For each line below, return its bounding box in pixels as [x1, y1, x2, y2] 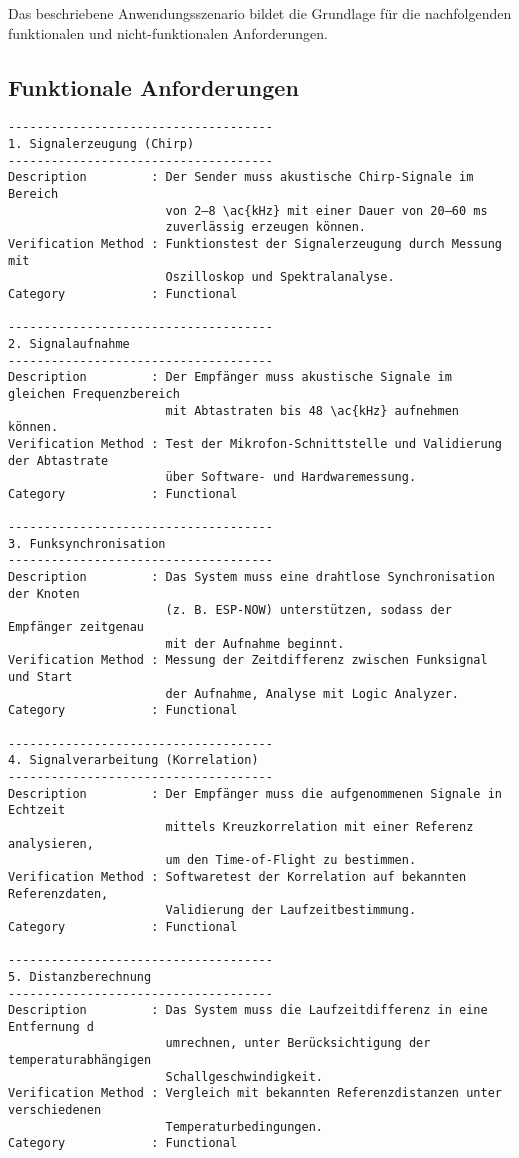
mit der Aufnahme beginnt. [165, 636, 345, 651]
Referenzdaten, [8, 886, 109, 901]
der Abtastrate [8, 453, 109, 468]
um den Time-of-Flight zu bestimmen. [165, 853, 417, 868]
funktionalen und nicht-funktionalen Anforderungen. [8, 22, 328, 43]
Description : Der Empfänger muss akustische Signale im [8, 370, 452, 385]
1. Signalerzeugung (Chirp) [8, 137, 195, 152]
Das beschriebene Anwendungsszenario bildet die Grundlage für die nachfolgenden [8, 3, 512, 23]
